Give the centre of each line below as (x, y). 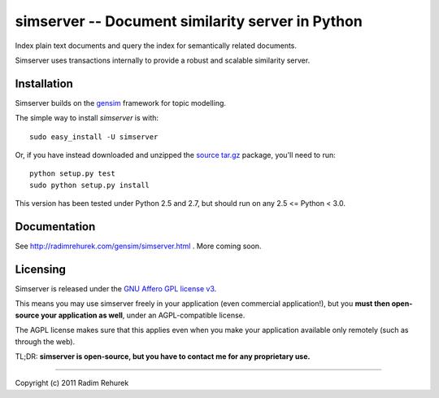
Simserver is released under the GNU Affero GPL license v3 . (116, 289)
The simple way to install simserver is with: (87, 118)
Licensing (41, 269)
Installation (44, 83)
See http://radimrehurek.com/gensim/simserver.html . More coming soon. (138, 246)
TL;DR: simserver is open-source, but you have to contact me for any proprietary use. (163, 356)
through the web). (45, 341)
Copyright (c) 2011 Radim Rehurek (72, 383)
